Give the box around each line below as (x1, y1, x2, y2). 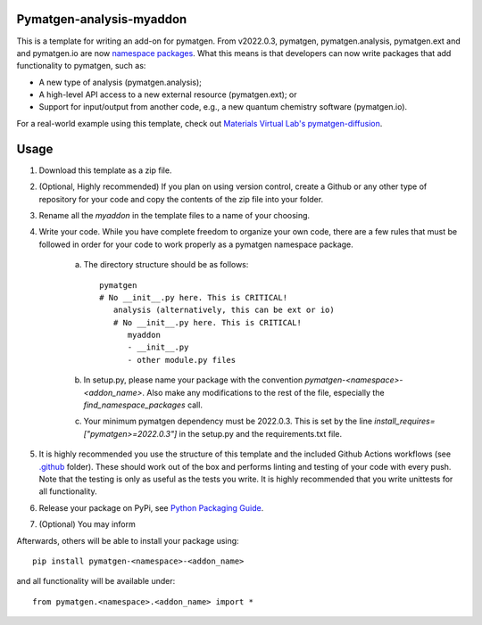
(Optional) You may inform (38, 519, 136, 530)
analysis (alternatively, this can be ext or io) (112, 305, 335, 316)
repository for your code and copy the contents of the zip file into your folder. (38, 193, 324, 204)
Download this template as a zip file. (38, 165, 172, 176)
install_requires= (374, 415, 436, 427)
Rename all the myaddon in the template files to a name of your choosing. (38, 210, 311, 220)
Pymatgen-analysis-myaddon (16, 12, 187, 27)
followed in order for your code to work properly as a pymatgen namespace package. (38, 239, 354, 250)
